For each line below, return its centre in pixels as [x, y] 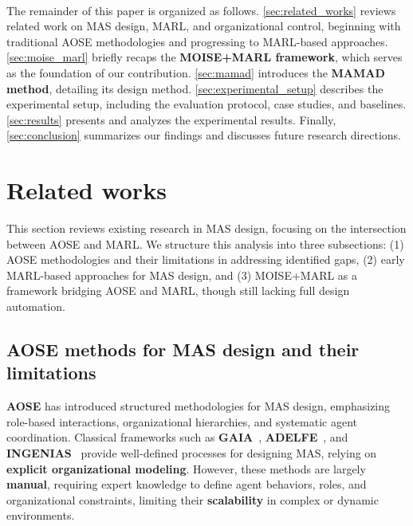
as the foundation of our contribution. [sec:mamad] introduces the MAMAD [196, 72]
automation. [36, 306]
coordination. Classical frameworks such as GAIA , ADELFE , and [177, 437]
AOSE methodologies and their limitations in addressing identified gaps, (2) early [206, 259]
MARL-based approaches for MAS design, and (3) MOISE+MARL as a [182, 275]
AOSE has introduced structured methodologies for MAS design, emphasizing [199, 406]
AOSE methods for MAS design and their [183, 349]
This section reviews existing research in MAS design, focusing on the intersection [206, 228]
